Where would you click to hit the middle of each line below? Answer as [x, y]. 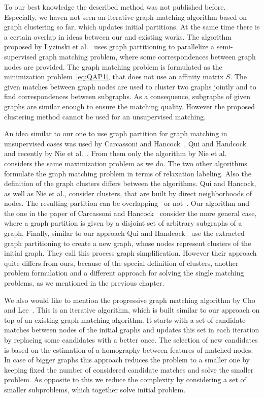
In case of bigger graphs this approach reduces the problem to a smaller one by [127, 360]
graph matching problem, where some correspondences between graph [147, 56]
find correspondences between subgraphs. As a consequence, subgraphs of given [127, 96]
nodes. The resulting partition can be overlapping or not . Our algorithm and [127, 203]
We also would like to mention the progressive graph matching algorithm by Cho [130, 300]
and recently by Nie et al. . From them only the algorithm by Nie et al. [115, 153]
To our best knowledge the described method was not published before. [115, 7]
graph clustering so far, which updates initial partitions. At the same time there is [132, 27]
